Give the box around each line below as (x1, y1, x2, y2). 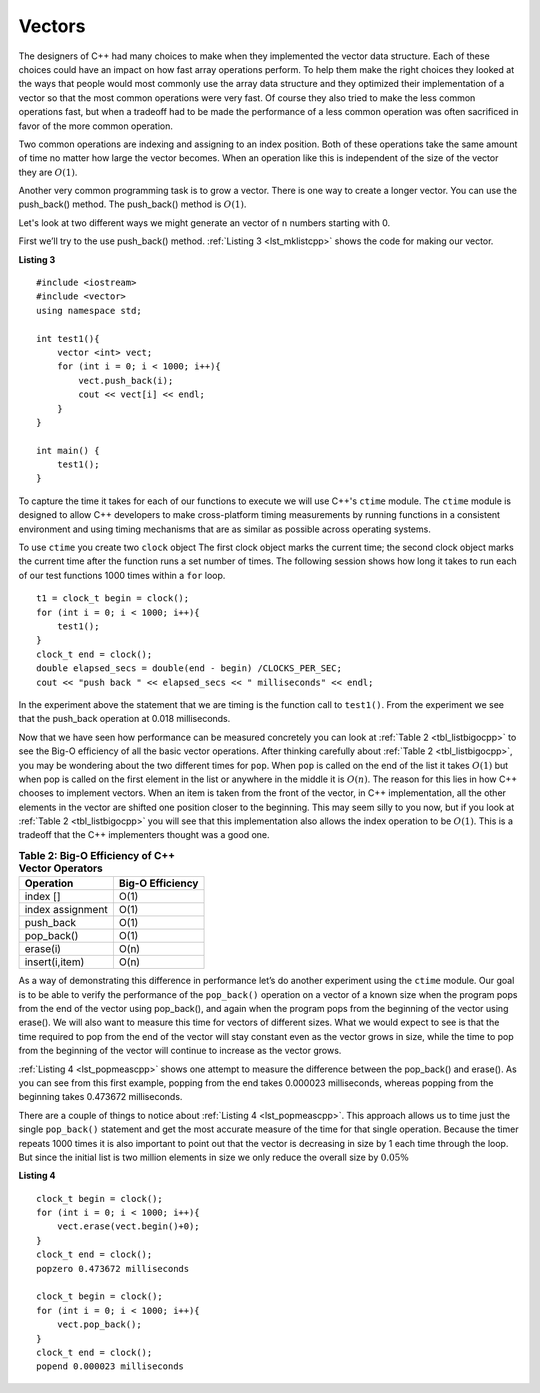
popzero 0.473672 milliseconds (36, 1263, 190, 1274)
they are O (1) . (18, 166, 78, 178)
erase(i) (24, 942, 62, 956)
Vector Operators (18, 861, 104, 875)
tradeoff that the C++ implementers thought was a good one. (18, 829, 270, 841)
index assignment (24, 903, 109, 917)
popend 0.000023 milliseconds (36, 1361, 185, 1372)
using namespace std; (36, 305, 142, 316)
